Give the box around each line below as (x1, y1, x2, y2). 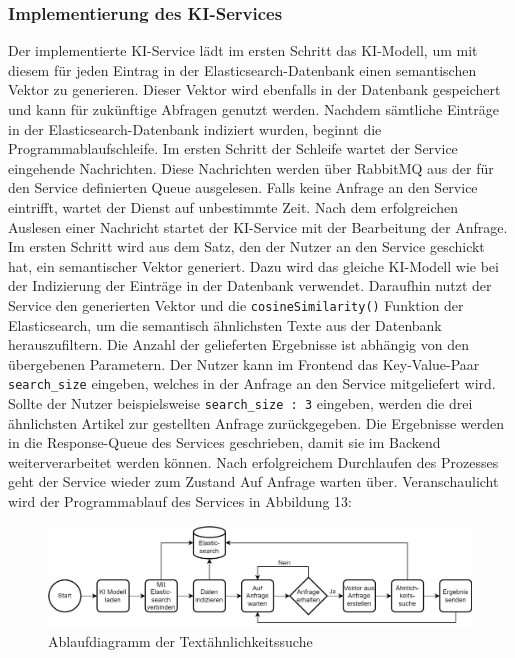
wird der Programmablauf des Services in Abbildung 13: (8, 491, 352, 512)
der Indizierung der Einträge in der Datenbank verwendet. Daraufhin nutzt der (8, 275, 492, 296)
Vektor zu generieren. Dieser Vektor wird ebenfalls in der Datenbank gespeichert (8, 79, 501, 100)
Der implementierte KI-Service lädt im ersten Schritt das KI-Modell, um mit (8, 40, 478, 61)
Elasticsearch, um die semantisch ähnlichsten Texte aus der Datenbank (8, 314, 442, 335)
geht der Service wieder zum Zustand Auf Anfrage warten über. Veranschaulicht (8, 471, 499, 492)
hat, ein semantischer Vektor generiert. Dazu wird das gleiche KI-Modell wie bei (8, 255, 499, 276)
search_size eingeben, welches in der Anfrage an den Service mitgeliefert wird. (8, 373, 496, 394)
